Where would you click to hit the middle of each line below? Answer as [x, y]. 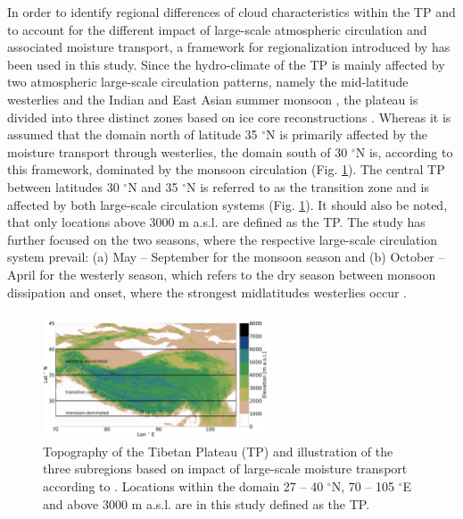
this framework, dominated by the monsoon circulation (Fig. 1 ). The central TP [226, 169]
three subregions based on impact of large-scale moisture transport [225, 469]
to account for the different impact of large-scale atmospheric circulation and [217, 29]
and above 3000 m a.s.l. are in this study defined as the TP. [207, 503]
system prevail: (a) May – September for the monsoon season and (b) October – [226, 257]
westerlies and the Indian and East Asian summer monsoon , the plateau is [213, 99]
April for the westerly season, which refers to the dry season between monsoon [222, 274]
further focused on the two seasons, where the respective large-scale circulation [223, 239]
